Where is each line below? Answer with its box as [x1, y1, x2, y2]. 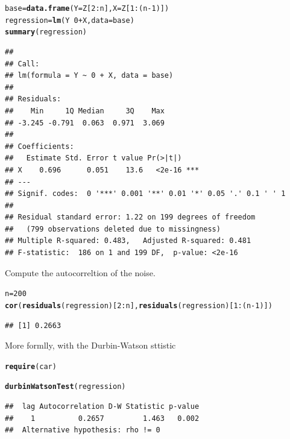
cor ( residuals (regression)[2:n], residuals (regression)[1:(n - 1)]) [5, 301, 273, 310]
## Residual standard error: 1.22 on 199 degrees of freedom [5, 213, 256, 222]
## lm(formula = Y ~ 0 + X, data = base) [5, 71, 174, 80]
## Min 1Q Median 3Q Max [5, 106, 165, 115]
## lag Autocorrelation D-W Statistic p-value [5, 402, 200, 411]
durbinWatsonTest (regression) [5, 382, 126, 391]
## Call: [5, 59, 40, 68]
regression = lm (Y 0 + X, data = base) [5, 16, 134, 25]
